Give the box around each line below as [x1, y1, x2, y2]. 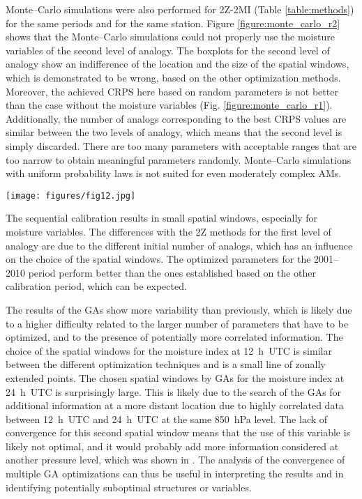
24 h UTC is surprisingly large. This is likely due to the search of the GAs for [6, 384, 342, 399]
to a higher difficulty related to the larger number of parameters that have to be [6, 316, 349, 330]
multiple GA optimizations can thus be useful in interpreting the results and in [6, 466, 344, 481]
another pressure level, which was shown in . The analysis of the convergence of [6, 452, 345, 467]
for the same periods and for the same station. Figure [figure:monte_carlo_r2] [6, 15, 340, 30]
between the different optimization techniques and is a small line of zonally [6, 357, 326, 371]
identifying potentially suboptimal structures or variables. [6, 479, 252, 494]
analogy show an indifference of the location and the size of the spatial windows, [6, 56, 349, 71]
